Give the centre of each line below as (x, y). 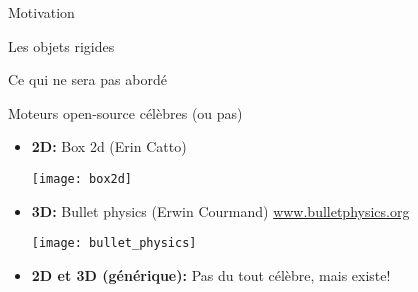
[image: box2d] (82, 178)
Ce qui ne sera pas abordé (87, 79)
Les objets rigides (61, 45)
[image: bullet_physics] (114, 243)
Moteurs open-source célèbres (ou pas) (125, 112)
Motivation (41, 12)
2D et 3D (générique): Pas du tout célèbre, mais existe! (211, 274)
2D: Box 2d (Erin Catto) (109, 146)
